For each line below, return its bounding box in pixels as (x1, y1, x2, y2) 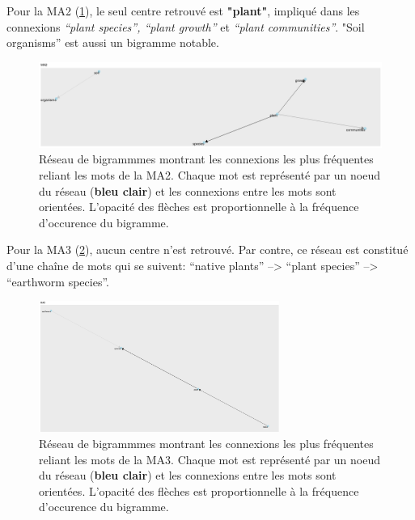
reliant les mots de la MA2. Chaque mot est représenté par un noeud (39, 166, 380, 183)
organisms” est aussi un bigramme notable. (6, 34, 219, 51)
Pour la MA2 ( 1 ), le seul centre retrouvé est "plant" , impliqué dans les (6, 2, 360, 19)
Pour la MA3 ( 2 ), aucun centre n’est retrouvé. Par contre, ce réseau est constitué (6, 241, 409, 258)
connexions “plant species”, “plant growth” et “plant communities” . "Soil (6, 18, 365, 35)
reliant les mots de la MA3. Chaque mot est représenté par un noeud (39, 450, 380, 467)
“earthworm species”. (6, 273, 109, 290)
